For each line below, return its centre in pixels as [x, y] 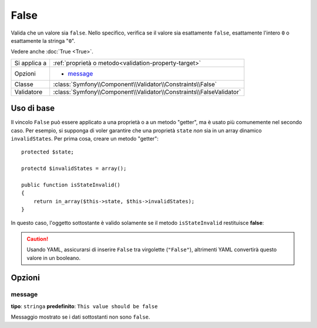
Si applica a [31, 63]
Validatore [28, 92]
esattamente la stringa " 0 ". [43, 40]
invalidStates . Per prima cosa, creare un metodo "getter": [85, 139]
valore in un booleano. [54, 258]
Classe [24, 84]
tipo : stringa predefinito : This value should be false [84, 306]
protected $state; [48, 152]
